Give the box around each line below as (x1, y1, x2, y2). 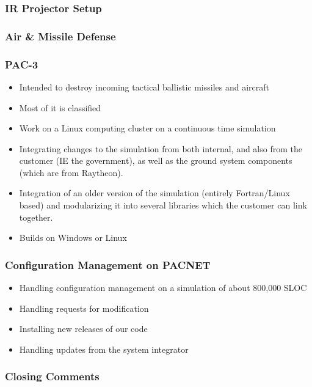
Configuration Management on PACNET (5, 257, 211, 272)
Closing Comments (5, 369, 100, 384)
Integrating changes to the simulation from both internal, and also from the (19, 142, 302, 155)
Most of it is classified (19, 101, 101, 114)
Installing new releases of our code (19, 322, 148, 335)
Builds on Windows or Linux (19, 231, 127, 244)
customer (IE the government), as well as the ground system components (19, 154, 292, 167)
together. (19, 210, 53, 223)
